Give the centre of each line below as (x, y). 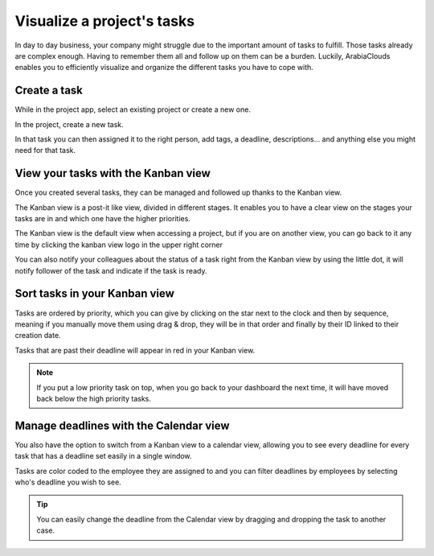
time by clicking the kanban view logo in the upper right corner (119, 245)
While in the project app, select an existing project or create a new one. (133, 109)
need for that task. (45, 150)
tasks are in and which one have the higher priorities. (102, 219)
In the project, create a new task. (69, 124)
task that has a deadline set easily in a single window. (103, 456)
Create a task (49, 91)
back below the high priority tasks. (94, 398)
